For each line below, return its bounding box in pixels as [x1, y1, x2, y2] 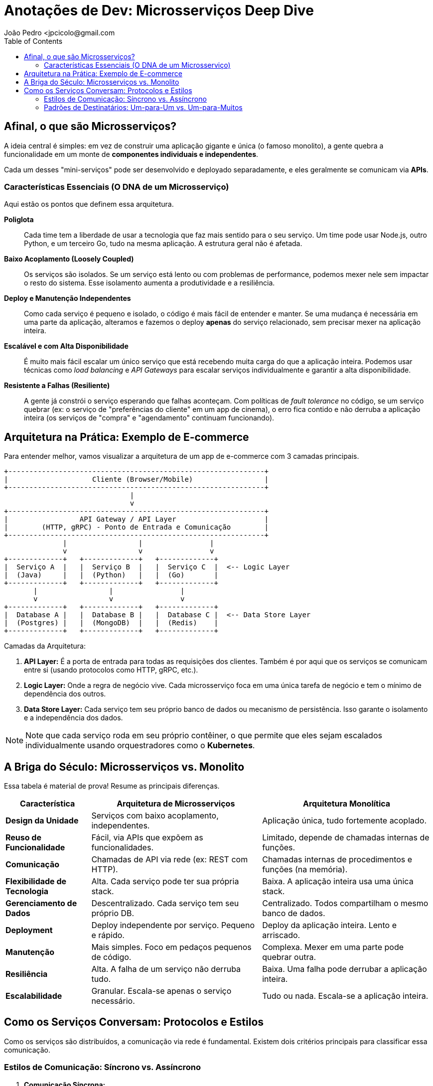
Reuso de [5, 832, 41, 843]
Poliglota [4, 215, 34, 224]
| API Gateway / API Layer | [4, 515, 269, 524]
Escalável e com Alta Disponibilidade [4, 342, 129, 351]
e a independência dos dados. [24, 713, 123, 722]
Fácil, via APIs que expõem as [91, 832, 203, 843]
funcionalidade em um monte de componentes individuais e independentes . [4, 149, 259, 158]
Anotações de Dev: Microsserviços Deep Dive [4, 2, 314, 19]
